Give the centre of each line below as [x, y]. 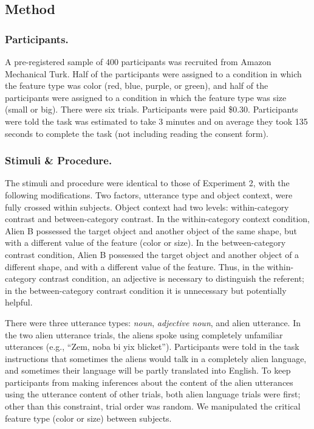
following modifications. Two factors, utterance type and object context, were [149, 194]
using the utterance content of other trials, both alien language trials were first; [153, 394]
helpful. [19, 302]
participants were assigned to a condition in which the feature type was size [146, 97]
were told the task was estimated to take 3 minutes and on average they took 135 [156, 121]
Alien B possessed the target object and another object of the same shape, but [151, 230]
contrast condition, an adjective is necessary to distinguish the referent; [172, 278]
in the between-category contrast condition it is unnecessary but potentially [146, 290]
